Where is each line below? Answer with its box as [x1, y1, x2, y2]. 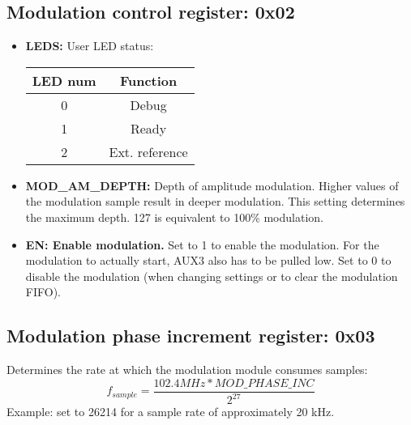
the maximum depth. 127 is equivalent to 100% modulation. [25, 208, 323, 225]
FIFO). [25, 283, 61, 300]
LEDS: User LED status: [25, 37, 154, 54]
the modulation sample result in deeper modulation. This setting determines [25, 193, 405, 210]
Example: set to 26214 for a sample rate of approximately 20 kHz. [6, 403, 335, 420]
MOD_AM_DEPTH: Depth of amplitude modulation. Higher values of [25, 176, 399, 193]
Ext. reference [109, 142, 188, 161]
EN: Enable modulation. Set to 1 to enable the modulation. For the [25, 236, 379, 253]
